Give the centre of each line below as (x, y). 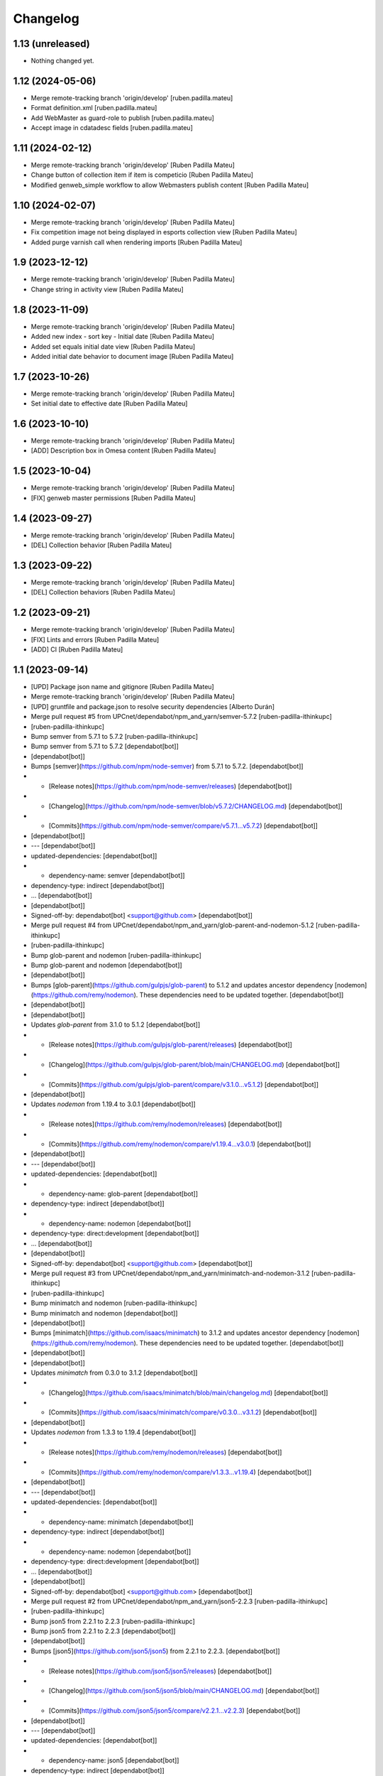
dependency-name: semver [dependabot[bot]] (117, 876)
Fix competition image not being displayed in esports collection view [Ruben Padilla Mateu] (164, 232)
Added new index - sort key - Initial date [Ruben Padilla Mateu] (123, 337)
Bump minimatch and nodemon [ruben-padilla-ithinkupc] (114, 1303)
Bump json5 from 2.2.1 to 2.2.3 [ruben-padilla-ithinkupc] (113, 1621)
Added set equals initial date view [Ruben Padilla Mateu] (113, 346)
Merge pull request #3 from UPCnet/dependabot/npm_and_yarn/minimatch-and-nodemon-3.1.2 (170, 1273)
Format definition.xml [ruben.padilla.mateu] (94, 108)
